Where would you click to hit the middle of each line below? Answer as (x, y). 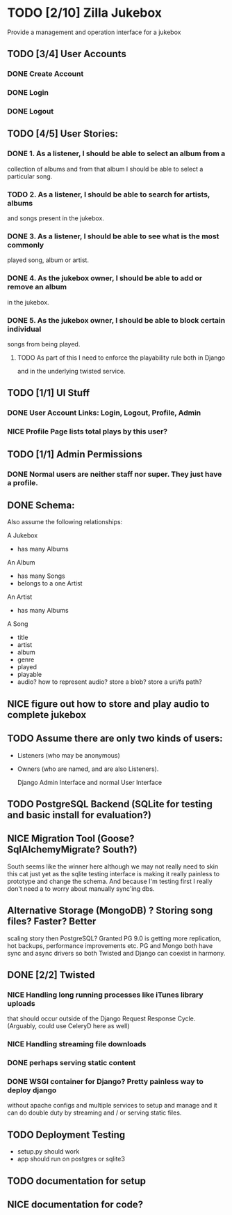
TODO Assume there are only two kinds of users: (115, 739)
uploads (22, 1003)
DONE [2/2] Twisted (51, 975)
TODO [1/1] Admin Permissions (75, 454)
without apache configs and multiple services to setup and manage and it (112, 1106)
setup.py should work (48, 1152)
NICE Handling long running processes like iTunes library (105, 995)
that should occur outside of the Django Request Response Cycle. (101, 1018)
